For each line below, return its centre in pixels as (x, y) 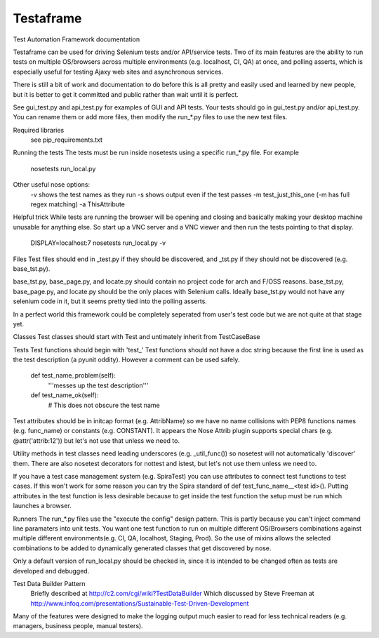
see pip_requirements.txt (67, 140)
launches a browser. (42, 506)
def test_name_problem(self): (73, 376)
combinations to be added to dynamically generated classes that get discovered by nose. (142, 548)
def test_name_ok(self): (65, 395)
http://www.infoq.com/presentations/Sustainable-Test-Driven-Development (140, 603)
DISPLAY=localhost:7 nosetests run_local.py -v (98, 243)
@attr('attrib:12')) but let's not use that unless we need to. (97, 440)
